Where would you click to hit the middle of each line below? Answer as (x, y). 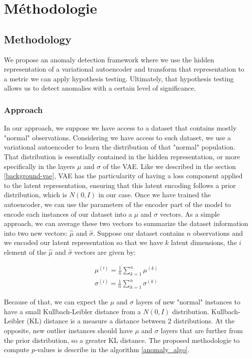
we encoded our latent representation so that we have (83, 242)
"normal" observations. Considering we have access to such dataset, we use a (117, 137)
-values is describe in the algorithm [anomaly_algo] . (112, 349)
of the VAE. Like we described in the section (169, 166)
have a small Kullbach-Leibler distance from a (72, 311)
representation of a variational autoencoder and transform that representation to (124, 69)
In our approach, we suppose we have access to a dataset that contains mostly (120, 128)
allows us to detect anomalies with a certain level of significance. (100, 88)
